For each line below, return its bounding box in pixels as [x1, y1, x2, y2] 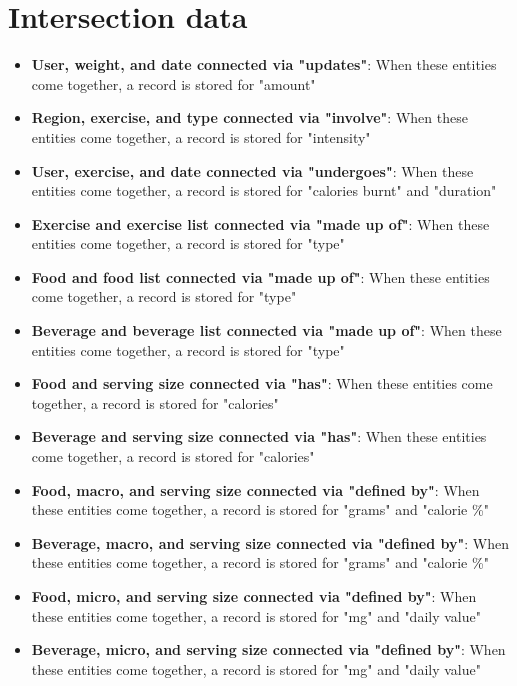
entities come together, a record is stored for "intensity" [31, 126, 371, 147]
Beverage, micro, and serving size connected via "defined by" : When [31, 639, 506, 660]
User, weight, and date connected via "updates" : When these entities [31, 54, 497, 75]
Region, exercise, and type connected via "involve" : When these [31, 107, 468, 128]
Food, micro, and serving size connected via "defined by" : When [31, 586, 477, 606]
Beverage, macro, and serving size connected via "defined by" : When [31, 532, 509, 553]
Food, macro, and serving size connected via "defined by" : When [31, 479, 480, 500]
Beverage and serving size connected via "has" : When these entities [31, 426, 487, 447]
